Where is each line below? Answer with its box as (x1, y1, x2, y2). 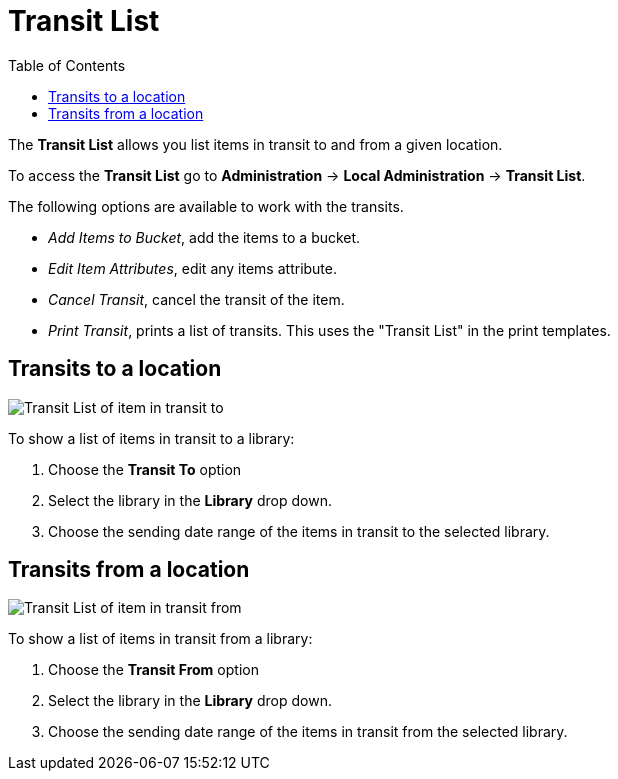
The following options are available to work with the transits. (8, 197, 404, 215)
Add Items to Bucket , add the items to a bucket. (48, 228, 361, 246)
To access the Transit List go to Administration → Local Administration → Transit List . (8, 166, 586, 184)
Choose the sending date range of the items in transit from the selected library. (48, 723, 568, 741)
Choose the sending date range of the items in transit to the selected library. (48, 522, 550, 540)
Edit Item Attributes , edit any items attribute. (48, 259, 338, 277)
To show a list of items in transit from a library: (8, 630, 313, 648)
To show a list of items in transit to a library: (8, 429, 295, 447)
